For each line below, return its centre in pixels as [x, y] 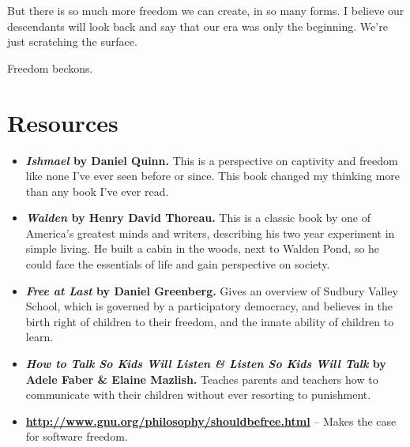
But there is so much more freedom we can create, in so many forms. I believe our [206, 10]
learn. [39, 337]
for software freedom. [77, 436]
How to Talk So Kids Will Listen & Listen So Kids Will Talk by [206, 364]
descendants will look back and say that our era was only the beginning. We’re [197, 26]
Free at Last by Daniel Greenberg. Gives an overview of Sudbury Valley [212, 290]
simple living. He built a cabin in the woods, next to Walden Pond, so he [203, 248]
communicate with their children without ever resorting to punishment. [198, 394]
